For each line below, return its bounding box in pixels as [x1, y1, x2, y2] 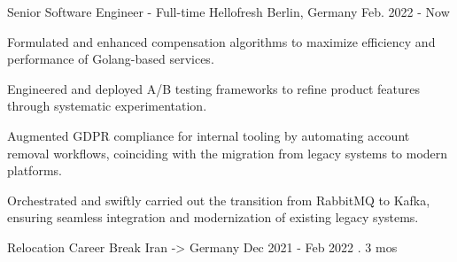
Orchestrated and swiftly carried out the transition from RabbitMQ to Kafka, [7, 190, 430, 209]
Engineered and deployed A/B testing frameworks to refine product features [7, 79, 420, 97]
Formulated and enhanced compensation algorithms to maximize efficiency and [7, 32, 436, 50]
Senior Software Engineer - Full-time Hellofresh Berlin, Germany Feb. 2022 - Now [7, 3, 450, 20]
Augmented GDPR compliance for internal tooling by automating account [7, 126, 410, 144]
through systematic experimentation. [7, 96, 207, 115]
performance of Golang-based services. [7, 50, 214, 68]
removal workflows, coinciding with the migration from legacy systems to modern [7, 143, 448, 162]
